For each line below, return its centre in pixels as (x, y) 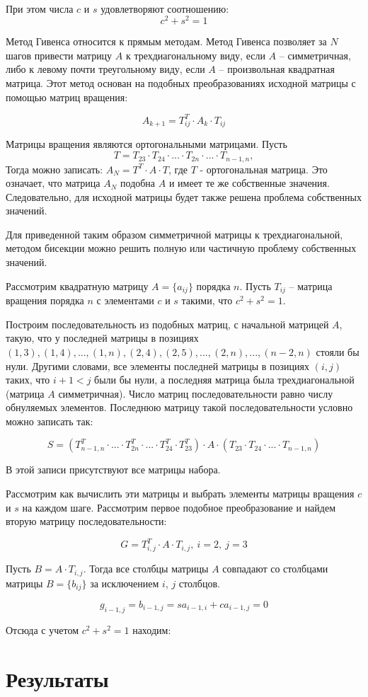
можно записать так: (50, 421)
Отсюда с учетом (42, 629)
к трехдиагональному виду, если (195, 55)
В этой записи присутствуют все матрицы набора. (113, 470)
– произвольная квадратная (277, 69)
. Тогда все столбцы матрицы (146, 569)
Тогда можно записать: (54, 169)
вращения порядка (45, 300)
